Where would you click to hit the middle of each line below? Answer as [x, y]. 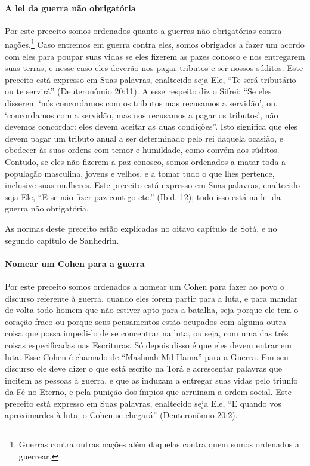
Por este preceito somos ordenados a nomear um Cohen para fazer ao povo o [145, 286]
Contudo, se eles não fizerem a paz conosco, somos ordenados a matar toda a [145, 161]
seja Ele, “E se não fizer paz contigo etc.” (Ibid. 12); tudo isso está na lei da [143, 196]
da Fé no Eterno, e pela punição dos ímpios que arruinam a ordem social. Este [148, 392]
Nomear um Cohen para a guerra [75, 263]
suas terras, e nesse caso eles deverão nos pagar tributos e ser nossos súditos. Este [154, 68]
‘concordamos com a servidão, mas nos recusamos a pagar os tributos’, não [142, 114]
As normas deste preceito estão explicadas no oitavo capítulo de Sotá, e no [141, 228]
